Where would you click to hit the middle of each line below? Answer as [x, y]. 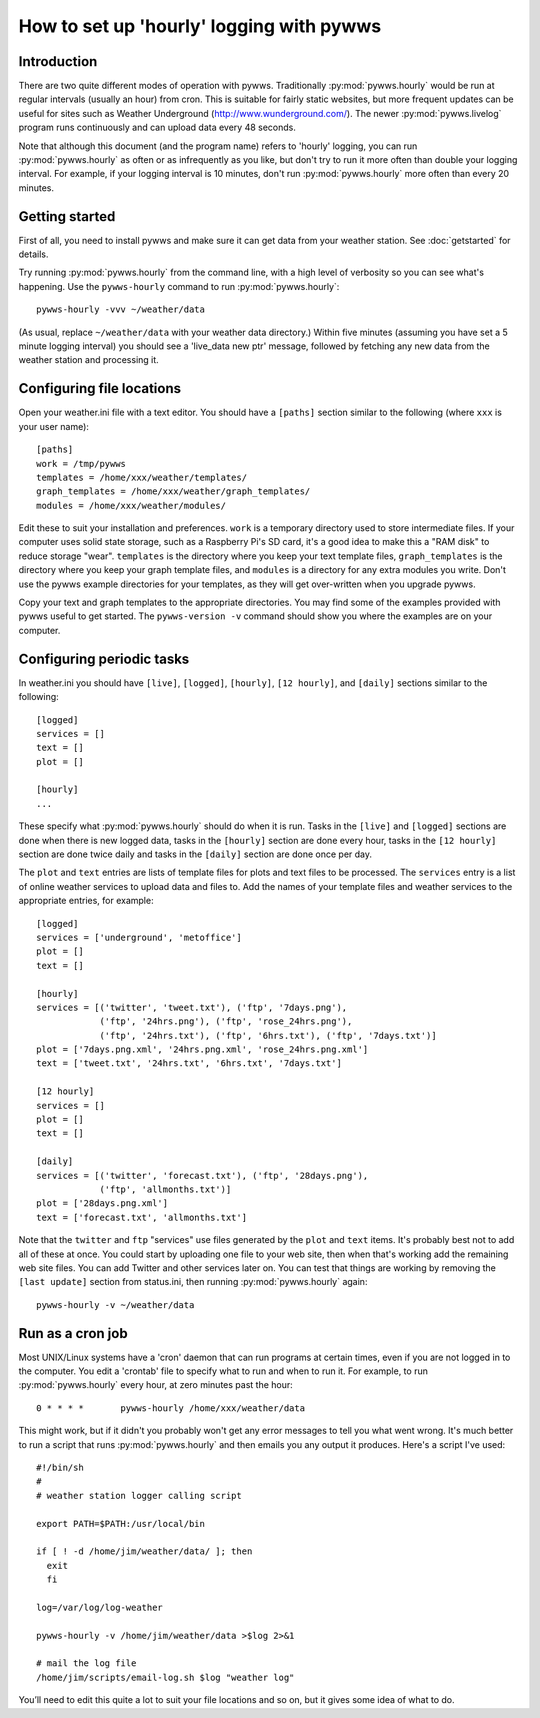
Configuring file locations [100, 388]
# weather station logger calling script [139, 1495]
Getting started [67, 216]
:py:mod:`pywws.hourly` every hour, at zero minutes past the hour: [156, 1385]
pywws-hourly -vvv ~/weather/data [120, 309]
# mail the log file [86, 1663]
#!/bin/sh [60, 1467]
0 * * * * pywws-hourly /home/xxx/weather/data [170, 1408]
